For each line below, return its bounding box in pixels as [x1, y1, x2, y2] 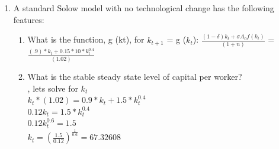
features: [13, 13, 44, 25]
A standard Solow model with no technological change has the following [13, 2, 274, 14]
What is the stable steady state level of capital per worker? [27, 70, 242, 83]
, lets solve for [27, 82, 78, 94]
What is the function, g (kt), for [27, 33, 145, 46]
